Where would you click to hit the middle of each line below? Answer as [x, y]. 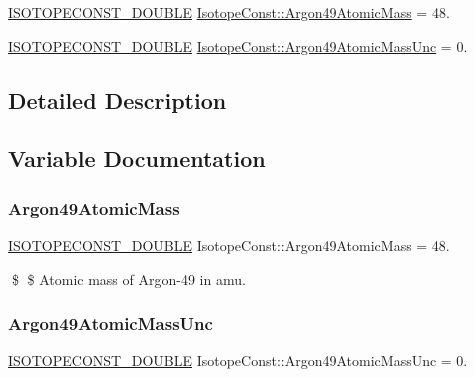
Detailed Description [117, 99]
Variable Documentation [137, 158]
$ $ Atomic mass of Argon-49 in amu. [128, 278]
